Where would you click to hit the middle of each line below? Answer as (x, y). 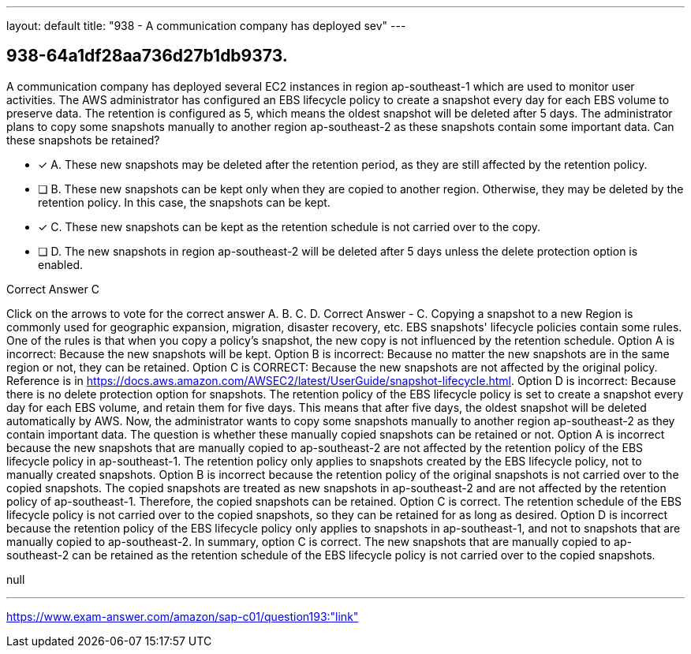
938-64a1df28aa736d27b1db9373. (147, 56)
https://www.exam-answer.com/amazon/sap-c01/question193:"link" (183, 616)
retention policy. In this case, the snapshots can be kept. (184, 202)
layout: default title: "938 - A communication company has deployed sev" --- (206, 26)
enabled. (61, 264)
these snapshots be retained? (83, 140)
